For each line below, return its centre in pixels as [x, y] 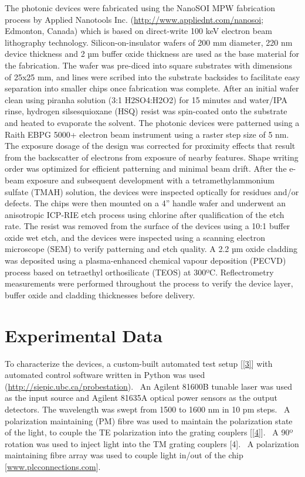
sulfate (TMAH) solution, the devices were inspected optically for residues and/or [152, 191]
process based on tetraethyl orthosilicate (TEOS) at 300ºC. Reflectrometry [139, 272]
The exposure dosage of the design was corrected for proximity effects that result [150, 146]
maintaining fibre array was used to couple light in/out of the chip [124, 455]
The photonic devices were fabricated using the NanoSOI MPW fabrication [140, 8]
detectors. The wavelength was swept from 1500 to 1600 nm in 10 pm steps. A [148, 409]
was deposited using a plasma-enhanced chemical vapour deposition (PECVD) [145, 260]
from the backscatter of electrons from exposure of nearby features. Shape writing [152, 157]
